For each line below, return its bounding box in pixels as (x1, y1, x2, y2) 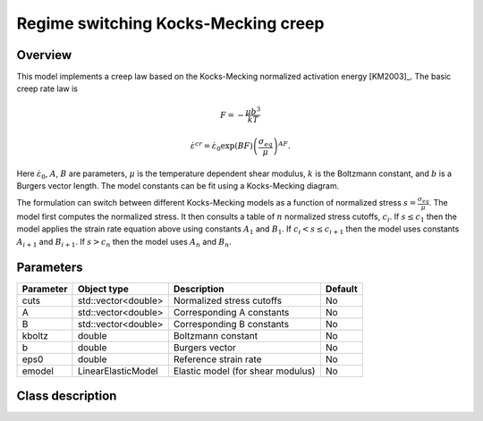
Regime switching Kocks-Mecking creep (16, 13, 325, 33)
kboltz (21, 329, 49, 341)
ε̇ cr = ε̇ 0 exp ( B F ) (190, 139, 254, 154)
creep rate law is (16, 83, 78, 94)
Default (325, 282, 358, 295)
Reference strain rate (173, 353, 262, 366)
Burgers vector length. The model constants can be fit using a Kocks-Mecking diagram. (16, 181, 340, 191)
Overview (16, 47, 72, 63)
